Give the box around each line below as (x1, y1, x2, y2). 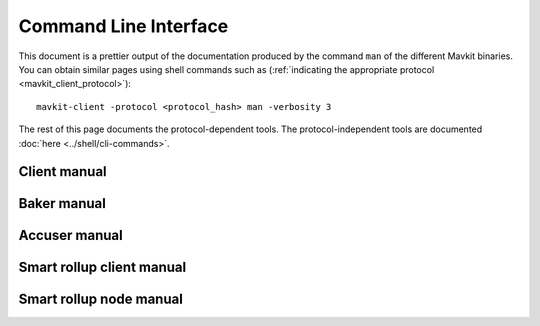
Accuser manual (18, 227, 124, 244)
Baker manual (18, 195, 107, 212)
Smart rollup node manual (18, 291, 184, 308)
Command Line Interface (18, 15, 229, 37)
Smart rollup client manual (18, 259, 187, 276)
